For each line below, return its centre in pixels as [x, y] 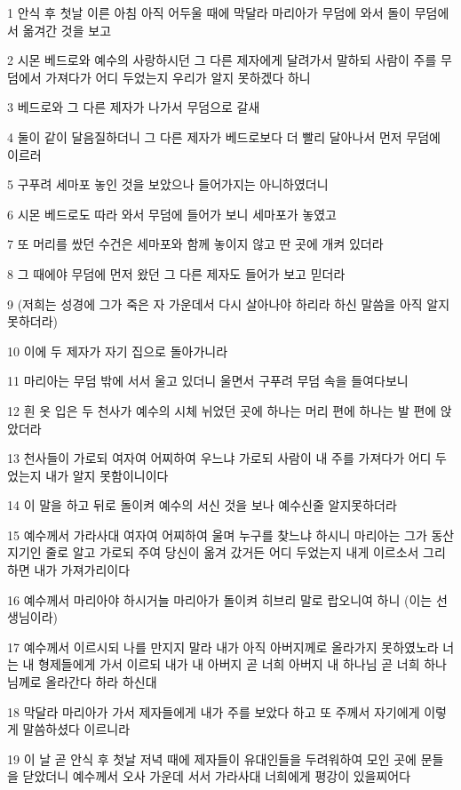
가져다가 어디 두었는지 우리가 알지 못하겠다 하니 [178, 77]
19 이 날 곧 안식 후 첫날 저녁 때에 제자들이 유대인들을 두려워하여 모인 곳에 [212, 758]
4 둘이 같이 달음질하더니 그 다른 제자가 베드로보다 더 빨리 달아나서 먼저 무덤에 [224, 136]
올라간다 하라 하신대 [101, 682]
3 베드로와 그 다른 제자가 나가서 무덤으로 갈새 [134, 107]
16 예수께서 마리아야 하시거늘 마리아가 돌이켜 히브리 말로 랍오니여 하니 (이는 [220, 599]
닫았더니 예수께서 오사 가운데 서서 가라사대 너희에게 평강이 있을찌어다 [217, 776]
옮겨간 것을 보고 [67, 30]
